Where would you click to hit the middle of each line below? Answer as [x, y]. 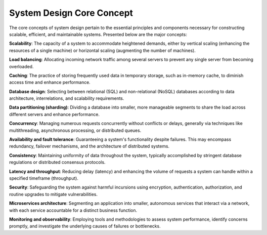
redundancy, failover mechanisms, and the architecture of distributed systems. [89, 146]
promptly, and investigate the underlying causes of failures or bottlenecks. [85, 226]
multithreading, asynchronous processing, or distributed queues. [75, 130]
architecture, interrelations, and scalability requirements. [67, 98]
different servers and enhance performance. [54, 114]
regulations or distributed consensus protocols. [57, 162]
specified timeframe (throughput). [44, 178]
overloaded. [22, 66]
